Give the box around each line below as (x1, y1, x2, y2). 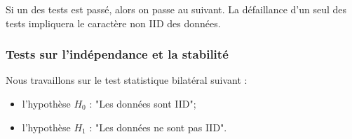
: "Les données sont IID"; (89, 96, 196, 110)
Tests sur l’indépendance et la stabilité (6, 45, 229, 63)
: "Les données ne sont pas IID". (89, 119, 227, 134)
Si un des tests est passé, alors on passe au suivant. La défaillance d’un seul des (6, 2, 347, 16)
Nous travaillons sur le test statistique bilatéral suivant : (6, 73, 248, 87)
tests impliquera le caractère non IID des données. (6, 15, 221, 30)
